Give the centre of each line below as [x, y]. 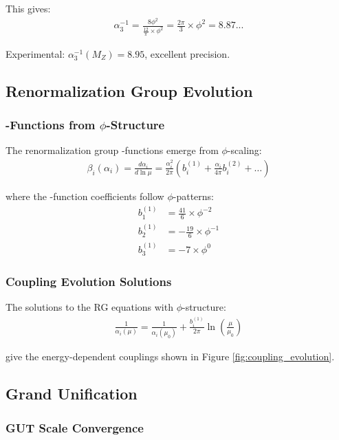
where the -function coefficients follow [85, 196]
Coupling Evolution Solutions [89, 282]
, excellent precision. [187, 53]
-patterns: [193, 196]
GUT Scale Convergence [75, 427]
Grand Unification [72, 394]
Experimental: [35, 53]
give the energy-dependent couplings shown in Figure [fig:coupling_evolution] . [170, 356]
